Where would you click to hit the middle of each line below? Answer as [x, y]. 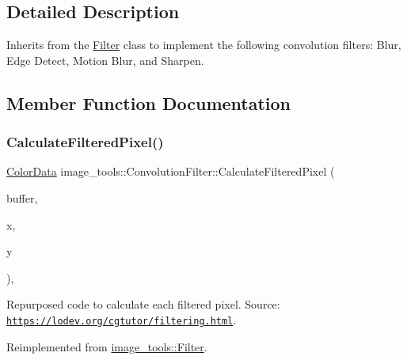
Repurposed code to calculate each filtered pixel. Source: [143, 304]
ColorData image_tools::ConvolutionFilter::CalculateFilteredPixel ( [171, 171]
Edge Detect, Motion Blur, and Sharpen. [105, 60]
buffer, [22, 197]
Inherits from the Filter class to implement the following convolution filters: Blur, [204, 45]
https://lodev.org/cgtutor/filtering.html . [122, 319]
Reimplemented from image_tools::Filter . [107, 346]
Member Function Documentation [149, 102]
